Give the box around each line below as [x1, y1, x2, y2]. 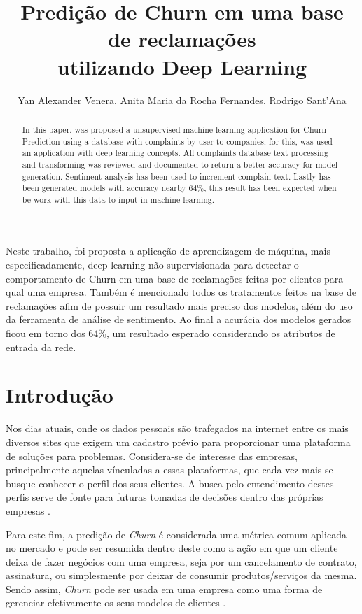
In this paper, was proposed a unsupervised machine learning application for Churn [22, 123, 327, 135]
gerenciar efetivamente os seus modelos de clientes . [6, 595, 226, 610]
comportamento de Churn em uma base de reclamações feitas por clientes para [6, 271, 344, 285]
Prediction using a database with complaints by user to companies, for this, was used [22, 135, 333, 147]
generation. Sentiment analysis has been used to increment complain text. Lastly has [22, 170, 331, 182]
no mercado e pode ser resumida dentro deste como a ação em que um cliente [6, 541, 338, 555]
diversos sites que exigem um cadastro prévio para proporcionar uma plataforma [6, 434, 351, 449]
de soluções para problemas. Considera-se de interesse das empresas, [6, 448, 298, 463]
